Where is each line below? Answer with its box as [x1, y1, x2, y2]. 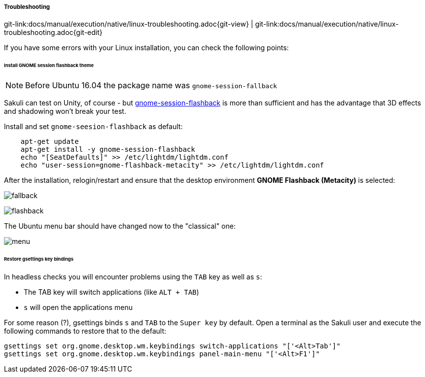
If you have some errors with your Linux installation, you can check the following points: [4, 43, 289, 52]
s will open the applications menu [24, 303, 133, 311]
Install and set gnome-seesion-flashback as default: [4, 122, 183, 131]
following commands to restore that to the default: [4, 326, 167, 335]
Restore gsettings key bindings [4, 256, 73, 262]
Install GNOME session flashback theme [4, 63, 94, 69]
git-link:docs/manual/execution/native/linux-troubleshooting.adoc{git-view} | [4, 20, 253, 29]
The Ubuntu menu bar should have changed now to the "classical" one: [4, 222, 236, 231]
